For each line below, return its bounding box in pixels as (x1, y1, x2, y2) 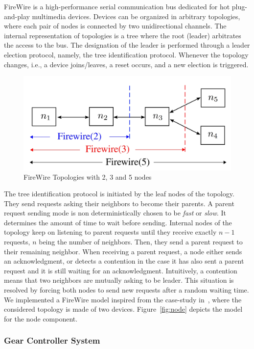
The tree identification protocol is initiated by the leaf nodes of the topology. (4, 188, 234, 199)
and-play (4, 11, 30, 21)
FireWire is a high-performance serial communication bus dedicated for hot (4, 1, 230, 11)
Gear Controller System (4, 334, 100, 347)
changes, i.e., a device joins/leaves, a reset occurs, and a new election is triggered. (4, 59, 249, 69)
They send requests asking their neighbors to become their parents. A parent (4, 198, 234, 208)
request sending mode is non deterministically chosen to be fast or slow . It (4, 208, 227, 218)
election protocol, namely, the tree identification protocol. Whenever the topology (4, 49, 249, 59)
